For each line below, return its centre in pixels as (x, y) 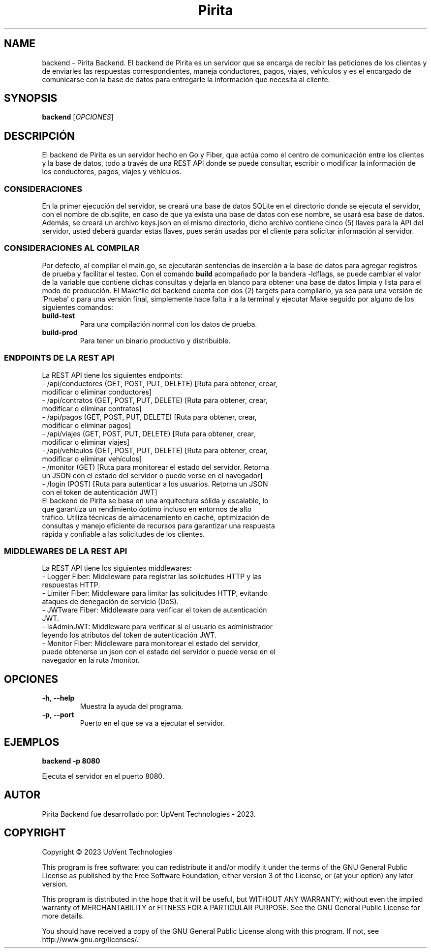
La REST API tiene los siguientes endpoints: (112, 375)
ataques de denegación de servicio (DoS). (110, 602)
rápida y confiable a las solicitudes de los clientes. (123, 534)
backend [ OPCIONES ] (78, 117)
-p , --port (58, 715)
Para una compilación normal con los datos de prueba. (169, 324)
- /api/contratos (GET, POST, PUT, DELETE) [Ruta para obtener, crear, (155, 400)
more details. (63, 916)
